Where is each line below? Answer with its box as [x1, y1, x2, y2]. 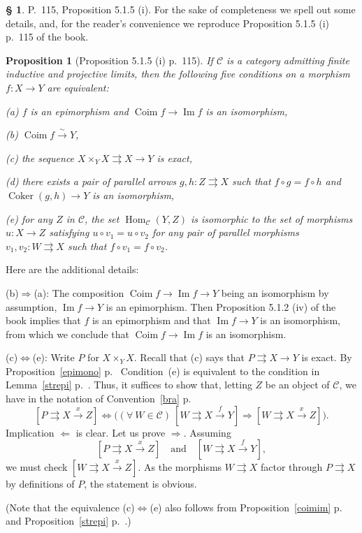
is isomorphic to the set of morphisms [190, 211, 353, 226]
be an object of [265, 377, 330, 392]
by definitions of [6, 476, 75, 491]
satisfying [49, 225, 89, 240]
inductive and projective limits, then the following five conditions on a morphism [6, 66, 350, 81]
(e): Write [32, 350, 75, 365]
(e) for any [6, 211, 53, 226]
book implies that [6, 313, 81, 328]
